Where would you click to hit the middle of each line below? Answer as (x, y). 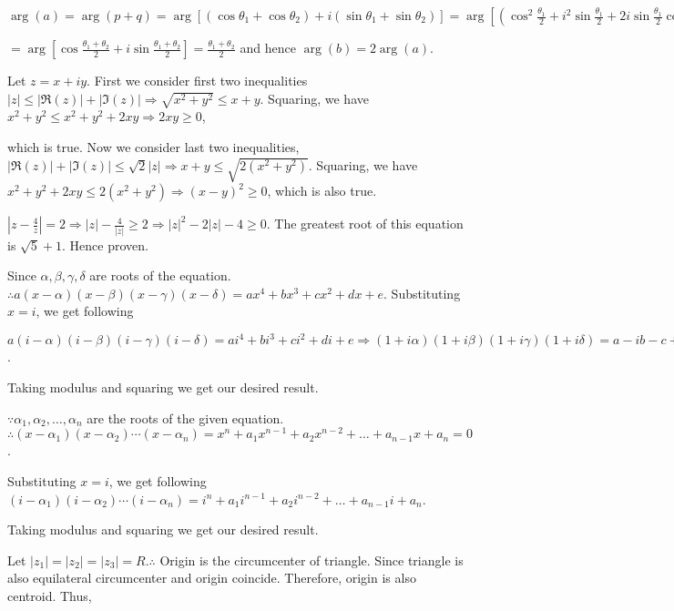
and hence (268, 47)
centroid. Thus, (50, 595)
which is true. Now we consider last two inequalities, (153, 146)
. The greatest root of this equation (365, 224)
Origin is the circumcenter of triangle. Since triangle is (311, 560)
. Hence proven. (105, 244)
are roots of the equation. (160, 275)
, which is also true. (322, 191)
